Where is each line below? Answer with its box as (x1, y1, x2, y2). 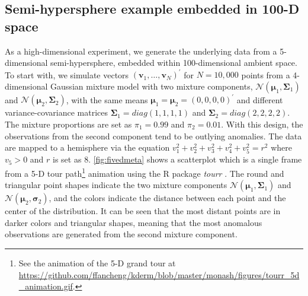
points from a (241, 68, 290, 81)
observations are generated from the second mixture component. (5, 228, 238, 240)
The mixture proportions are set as (5, 117, 132, 130)
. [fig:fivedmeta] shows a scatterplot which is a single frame (88, 153, 302, 165)
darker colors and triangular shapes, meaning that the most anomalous (5, 216, 262, 228)
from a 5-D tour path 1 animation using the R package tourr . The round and (5, 165, 284, 179)
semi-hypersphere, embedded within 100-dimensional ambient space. (50, 56, 297, 69)
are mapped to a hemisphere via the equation (5, 141, 170, 154)
